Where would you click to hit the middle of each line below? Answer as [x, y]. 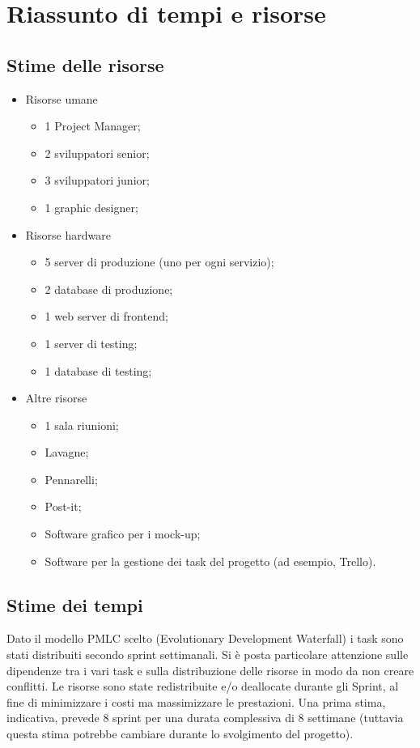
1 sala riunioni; [82, 425]
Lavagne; [67, 452]
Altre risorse [56, 398]
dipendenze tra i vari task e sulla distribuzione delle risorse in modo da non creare [210, 670]
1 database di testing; [98, 370]
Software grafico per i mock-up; [123, 534]
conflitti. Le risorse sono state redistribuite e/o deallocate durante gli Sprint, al [203, 686]
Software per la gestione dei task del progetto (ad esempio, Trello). [210, 561]
